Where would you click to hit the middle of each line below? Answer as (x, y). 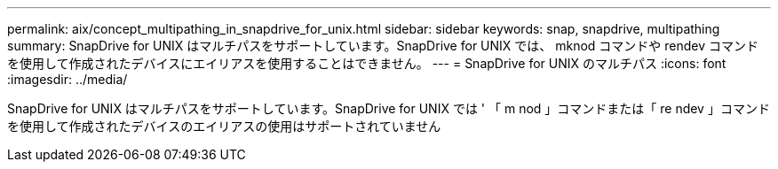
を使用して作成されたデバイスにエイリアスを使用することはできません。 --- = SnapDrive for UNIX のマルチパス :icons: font (367, 63)
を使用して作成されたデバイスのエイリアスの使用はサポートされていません (224, 126)
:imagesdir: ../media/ (67, 79)
